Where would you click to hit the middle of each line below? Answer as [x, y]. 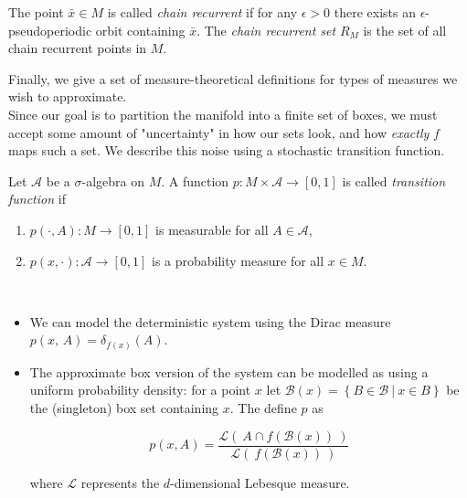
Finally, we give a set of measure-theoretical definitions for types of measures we [233, 78]
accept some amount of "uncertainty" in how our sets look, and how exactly [219, 132]
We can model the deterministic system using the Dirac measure [210, 321]
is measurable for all [212, 229]
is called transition [394, 180]
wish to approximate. [68, 96]
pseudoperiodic [50, 30]
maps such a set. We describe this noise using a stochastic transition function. [227, 150]
